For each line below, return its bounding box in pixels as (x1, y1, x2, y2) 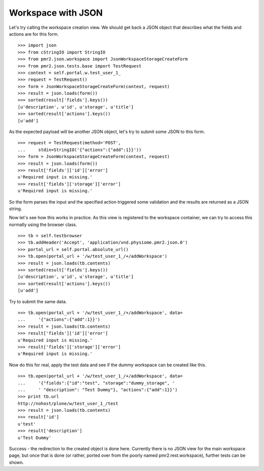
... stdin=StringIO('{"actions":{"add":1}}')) (18, 147, 142, 153)
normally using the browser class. (9, 222, 77, 227)
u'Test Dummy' (18, 435, 51, 440)
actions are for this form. (9, 31, 59, 37)
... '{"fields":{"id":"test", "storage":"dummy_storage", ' (18, 380, 176, 386)
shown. (9, 459, 24, 465)
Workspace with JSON (9, 7, 103, 18)
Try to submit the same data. (9, 298, 67, 304)
